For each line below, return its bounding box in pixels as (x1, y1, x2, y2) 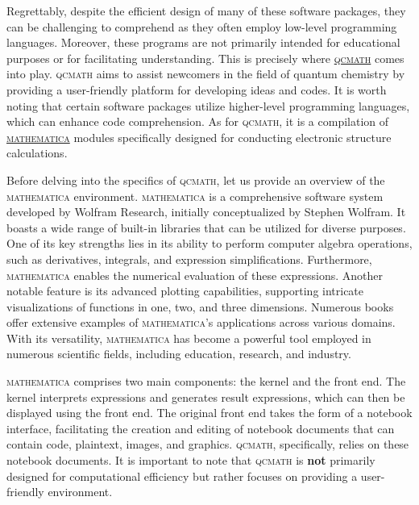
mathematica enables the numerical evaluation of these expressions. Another (6, 266, 383, 283)
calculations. (6, 144, 68, 161)
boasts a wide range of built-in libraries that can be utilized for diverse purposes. (6, 219, 406, 236)
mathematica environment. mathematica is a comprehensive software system (6, 187, 384, 204)
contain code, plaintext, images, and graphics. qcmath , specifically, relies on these (6, 436, 409, 453)
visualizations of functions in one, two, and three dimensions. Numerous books (6, 298, 394, 315)
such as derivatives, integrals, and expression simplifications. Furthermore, (6, 250, 372, 267)
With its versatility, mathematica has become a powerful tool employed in (6, 329, 371, 346)
